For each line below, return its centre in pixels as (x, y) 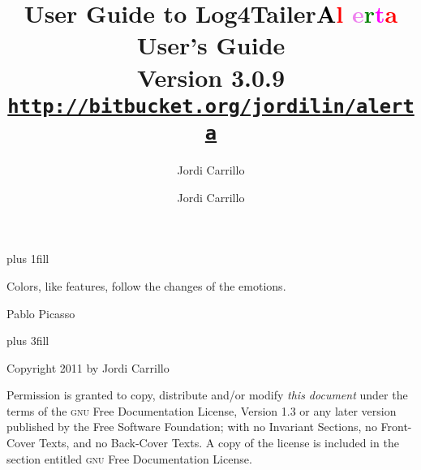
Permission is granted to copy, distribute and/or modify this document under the (207, 395)
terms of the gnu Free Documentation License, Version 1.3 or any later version (202, 410)
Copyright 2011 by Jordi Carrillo (88, 367)
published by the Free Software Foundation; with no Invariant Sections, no (192, 427)
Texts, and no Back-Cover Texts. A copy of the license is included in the (219, 443)
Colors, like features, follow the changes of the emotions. (146, 285)
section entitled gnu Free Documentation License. (129, 458)
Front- (396, 427)
